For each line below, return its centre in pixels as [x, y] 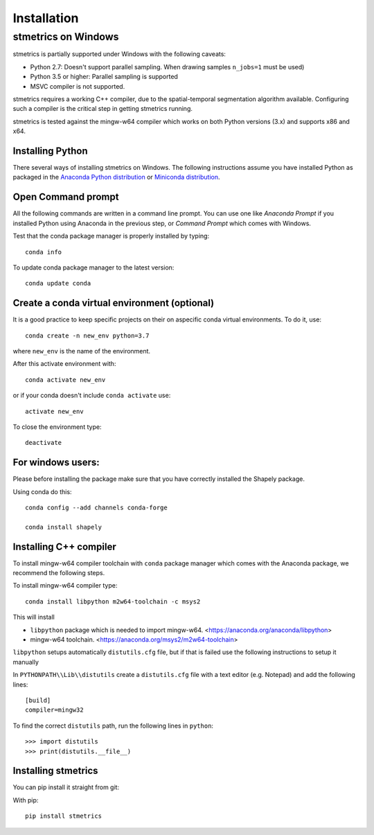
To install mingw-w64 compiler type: [65, 586]
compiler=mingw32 [54, 710]
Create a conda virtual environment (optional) [114, 303]
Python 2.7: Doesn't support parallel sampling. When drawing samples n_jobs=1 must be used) [167, 67]
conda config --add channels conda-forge [96, 508]
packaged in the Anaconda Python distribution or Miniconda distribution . [117, 177]
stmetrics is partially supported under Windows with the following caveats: [119, 54]
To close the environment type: [57, 427]
